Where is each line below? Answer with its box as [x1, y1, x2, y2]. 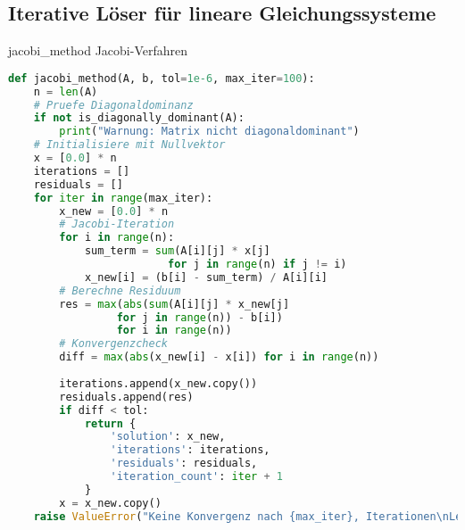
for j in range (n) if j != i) [167, 258, 347, 271]
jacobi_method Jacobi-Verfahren [8, 41, 187, 60]
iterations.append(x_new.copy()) [59, 377, 258, 390]
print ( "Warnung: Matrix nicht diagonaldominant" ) [59, 125, 360, 138]
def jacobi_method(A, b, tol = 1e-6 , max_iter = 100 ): [8, 71, 315, 85]
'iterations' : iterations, [110, 443, 270, 457]
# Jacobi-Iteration [59, 218, 175, 231]
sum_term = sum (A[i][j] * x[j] [84, 244, 270, 258]
